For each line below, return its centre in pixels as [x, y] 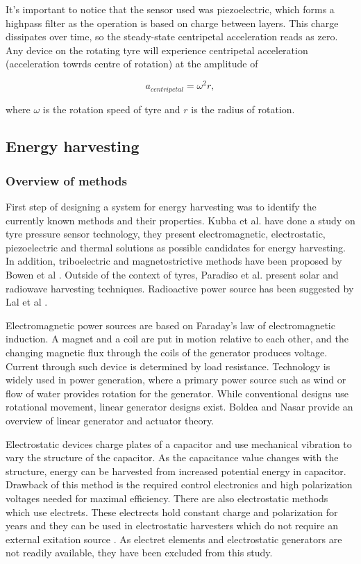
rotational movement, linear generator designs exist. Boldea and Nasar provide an [179, 407]
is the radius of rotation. [243, 109]
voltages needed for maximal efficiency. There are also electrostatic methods [167, 498]
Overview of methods [66, 180]
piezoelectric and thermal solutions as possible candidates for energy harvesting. [176, 247]
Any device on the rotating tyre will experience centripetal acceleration [157, 50]
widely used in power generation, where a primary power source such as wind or [176, 380]
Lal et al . [27, 302]
